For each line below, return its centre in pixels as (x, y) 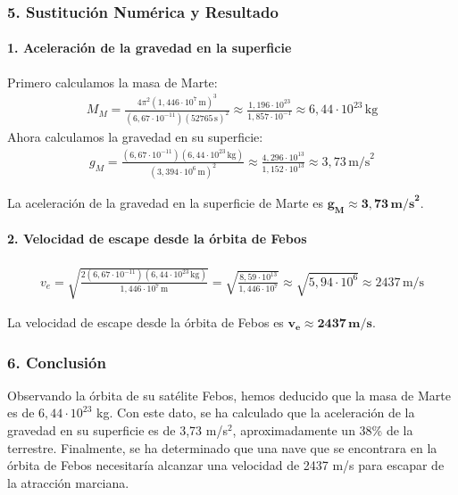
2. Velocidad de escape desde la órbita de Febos (157, 239)
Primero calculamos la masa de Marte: (112, 82)
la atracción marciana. (68, 482)
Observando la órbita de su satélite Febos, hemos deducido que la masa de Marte (229, 395)
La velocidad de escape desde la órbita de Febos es (146, 322)
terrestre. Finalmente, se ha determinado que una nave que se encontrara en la (222, 447)
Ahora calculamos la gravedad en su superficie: (135, 137)
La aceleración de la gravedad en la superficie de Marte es (165, 202)
